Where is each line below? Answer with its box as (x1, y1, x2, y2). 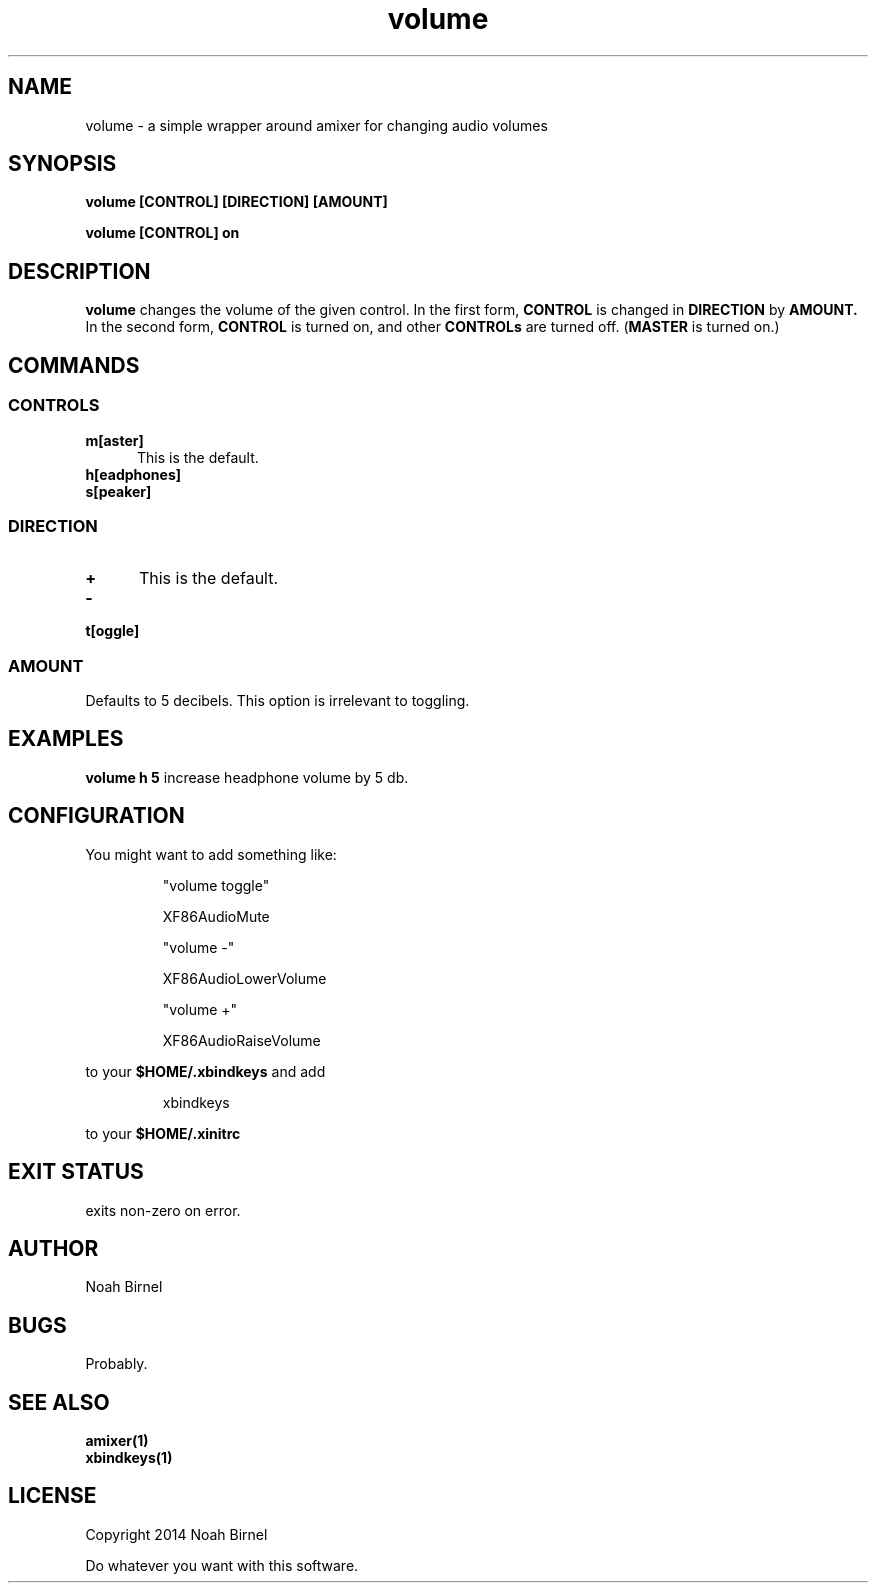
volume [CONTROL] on (85, 224, 240, 242)
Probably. (85, 1355, 148, 1373)
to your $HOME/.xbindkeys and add (85, 1062, 326, 1080)
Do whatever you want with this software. (85, 1556, 359, 1574)
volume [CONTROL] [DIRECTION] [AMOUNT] (85, 193, 388, 211)
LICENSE (8, 1483, 97, 1509)
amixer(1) (85, 1432, 149, 1450)
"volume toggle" (162, 876, 270, 894)
